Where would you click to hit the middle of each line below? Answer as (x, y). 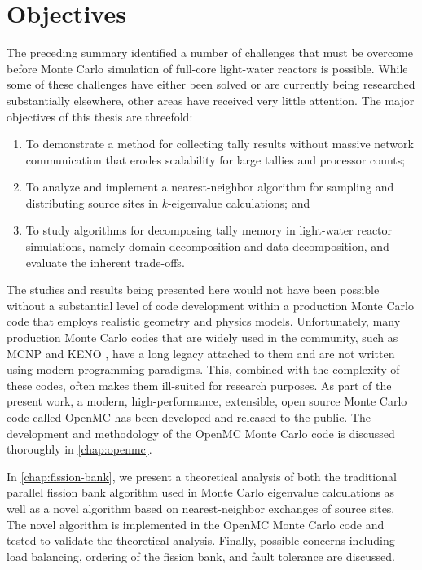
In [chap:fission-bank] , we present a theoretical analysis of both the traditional (202, 476)
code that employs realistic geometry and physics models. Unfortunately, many (204, 321)
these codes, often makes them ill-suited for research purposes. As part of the (199, 385)
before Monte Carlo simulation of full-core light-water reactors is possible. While (207, 68)
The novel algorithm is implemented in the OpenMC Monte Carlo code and (196, 524)
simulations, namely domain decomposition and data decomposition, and (207, 246)
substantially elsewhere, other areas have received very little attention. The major (211, 100)
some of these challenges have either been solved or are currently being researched (211, 84)
